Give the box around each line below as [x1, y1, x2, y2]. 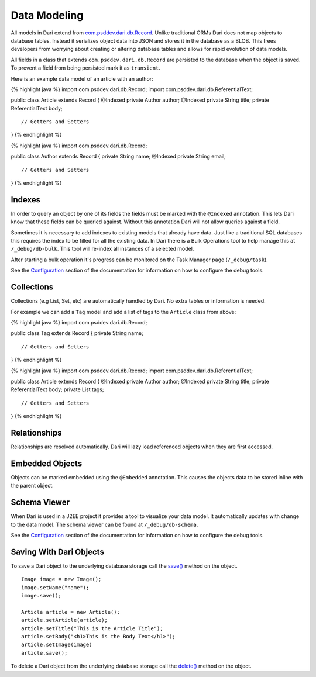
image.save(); [21, 592, 61, 599]
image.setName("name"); [21, 584, 90, 590]
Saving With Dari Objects [11, 547, 105, 557]
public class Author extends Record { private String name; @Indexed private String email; [11, 153, 226, 160]
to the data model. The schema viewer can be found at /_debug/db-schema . [11, 521, 198, 528]
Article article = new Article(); [21, 609, 120, 615]
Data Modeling [11, 9, 84, 22]
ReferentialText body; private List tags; [11, 386, 104, 393]
